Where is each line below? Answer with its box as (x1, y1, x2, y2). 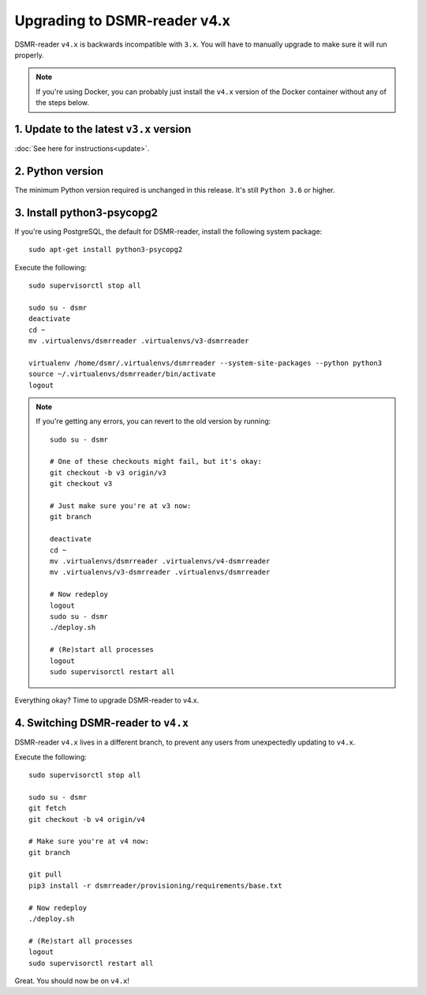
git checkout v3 (50, 479, 113, 488)
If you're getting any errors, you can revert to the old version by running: (35, 416, 271, 426)
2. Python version (14, 164, 104, 178)
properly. (14, 50, 44, 59)
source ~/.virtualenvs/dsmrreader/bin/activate (28, 370, 216, 379)
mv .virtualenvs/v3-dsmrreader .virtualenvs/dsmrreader (50, 567, 271, 577)
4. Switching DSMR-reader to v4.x (14, 716, 189, 730)
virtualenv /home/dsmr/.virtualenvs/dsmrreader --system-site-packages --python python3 (28, 358, 383, 367)
